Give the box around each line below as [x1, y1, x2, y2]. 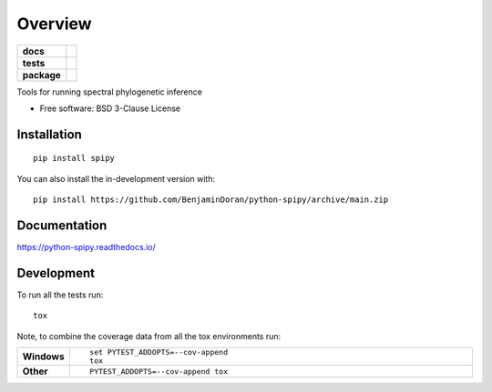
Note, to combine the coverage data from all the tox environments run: [16, 330, 282, 341]
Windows [22, 350, 65, 363]
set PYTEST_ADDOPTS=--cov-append [89, 347, 228, 357]
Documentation [16, 217, 108, 233]
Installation [16, 126, 82, 142]
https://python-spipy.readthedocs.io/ [16, 242, 157, 253]
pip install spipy [33, 153, 116, 164]
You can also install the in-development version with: [16, 173, 216, 184]
